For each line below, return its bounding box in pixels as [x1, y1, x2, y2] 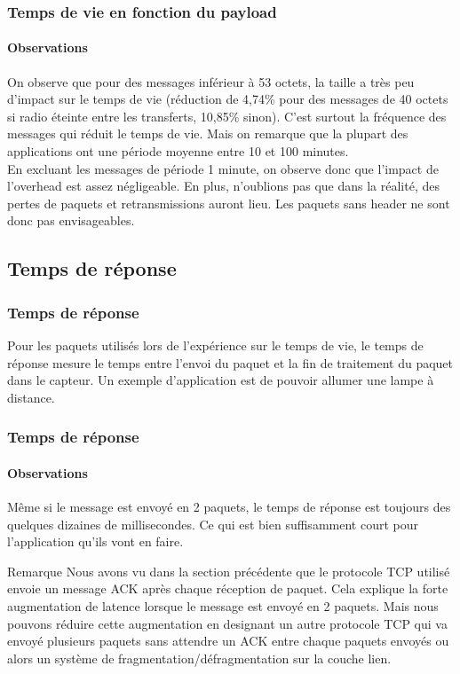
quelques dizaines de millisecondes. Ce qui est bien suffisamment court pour [7, 514, 418, 533]
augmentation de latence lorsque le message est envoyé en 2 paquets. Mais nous [7, 596, 439, 615]
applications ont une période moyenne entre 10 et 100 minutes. [7, 142, 349, 161]
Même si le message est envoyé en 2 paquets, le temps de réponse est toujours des [7, 498, 451, 515]
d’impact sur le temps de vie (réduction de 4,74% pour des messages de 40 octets [7, 90, 448, 108]
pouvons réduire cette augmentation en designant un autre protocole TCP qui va [7, 614, 448, 632]
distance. [7, 388, 55, 406]
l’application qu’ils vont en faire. [7, 532, 184, 551]
